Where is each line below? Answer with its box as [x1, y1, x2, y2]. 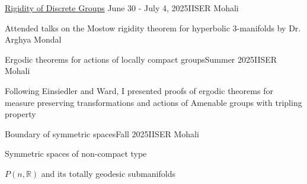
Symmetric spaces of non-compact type [5, 147, 147, 160]
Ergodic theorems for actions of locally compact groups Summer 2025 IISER [5, 53, 277, 65]
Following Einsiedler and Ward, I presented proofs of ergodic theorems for [5, 84, 273, 96]
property [5, 108, 36, 120]
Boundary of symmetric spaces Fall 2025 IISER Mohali [5, 127, 199, 140]
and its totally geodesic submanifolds [41, 167, 175, 179]
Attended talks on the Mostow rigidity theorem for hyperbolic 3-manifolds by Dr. [5, 21, 301, 34]
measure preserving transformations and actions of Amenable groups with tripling [5, 96, 302, 108]
